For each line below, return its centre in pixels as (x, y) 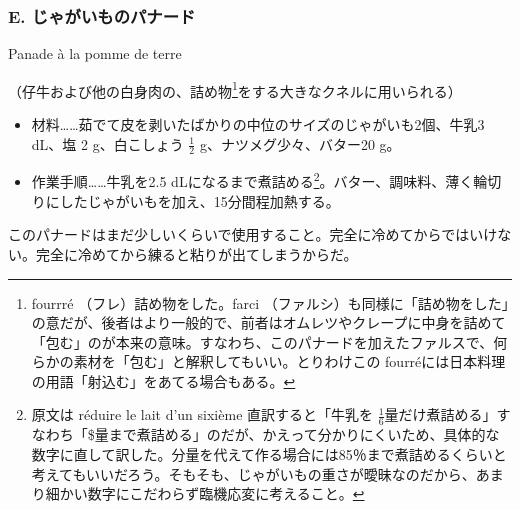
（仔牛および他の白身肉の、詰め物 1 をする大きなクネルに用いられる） (235, 89)
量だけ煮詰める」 (440, 414)
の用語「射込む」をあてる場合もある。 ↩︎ (163, 380)
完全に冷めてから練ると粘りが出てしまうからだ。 (196, 253)
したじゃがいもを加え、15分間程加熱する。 (199, 200)
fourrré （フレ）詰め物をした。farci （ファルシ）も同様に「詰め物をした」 (270, 302)
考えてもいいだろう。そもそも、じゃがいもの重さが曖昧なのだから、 (253, 473)
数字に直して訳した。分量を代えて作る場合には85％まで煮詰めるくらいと (269, 453)
